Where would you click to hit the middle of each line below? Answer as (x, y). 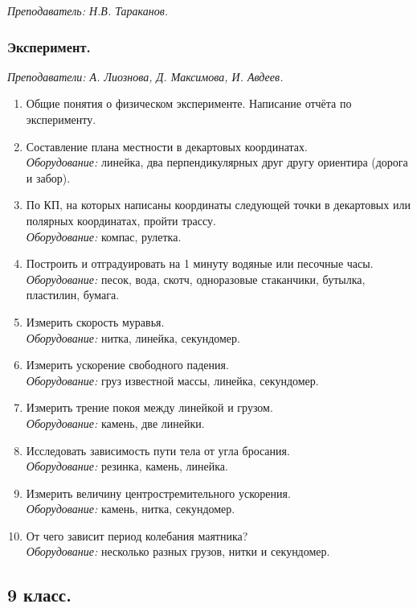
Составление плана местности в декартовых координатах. (167, 146)
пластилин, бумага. (73, 295)
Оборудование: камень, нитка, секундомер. (131, 509)
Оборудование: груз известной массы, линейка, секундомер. (172, 380)
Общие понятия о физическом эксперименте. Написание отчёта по (189, 103)
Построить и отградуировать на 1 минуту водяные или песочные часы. (200, 263)
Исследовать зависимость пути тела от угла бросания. (158, 450)
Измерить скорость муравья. (95, 321)
